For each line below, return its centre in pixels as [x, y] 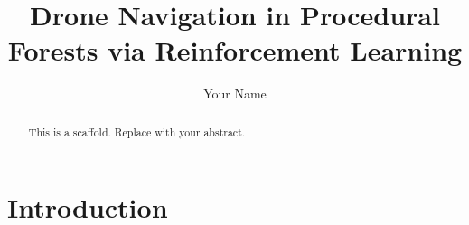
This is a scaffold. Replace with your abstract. [137, 131]
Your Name [235, 94]
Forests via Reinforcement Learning [235, 50]
